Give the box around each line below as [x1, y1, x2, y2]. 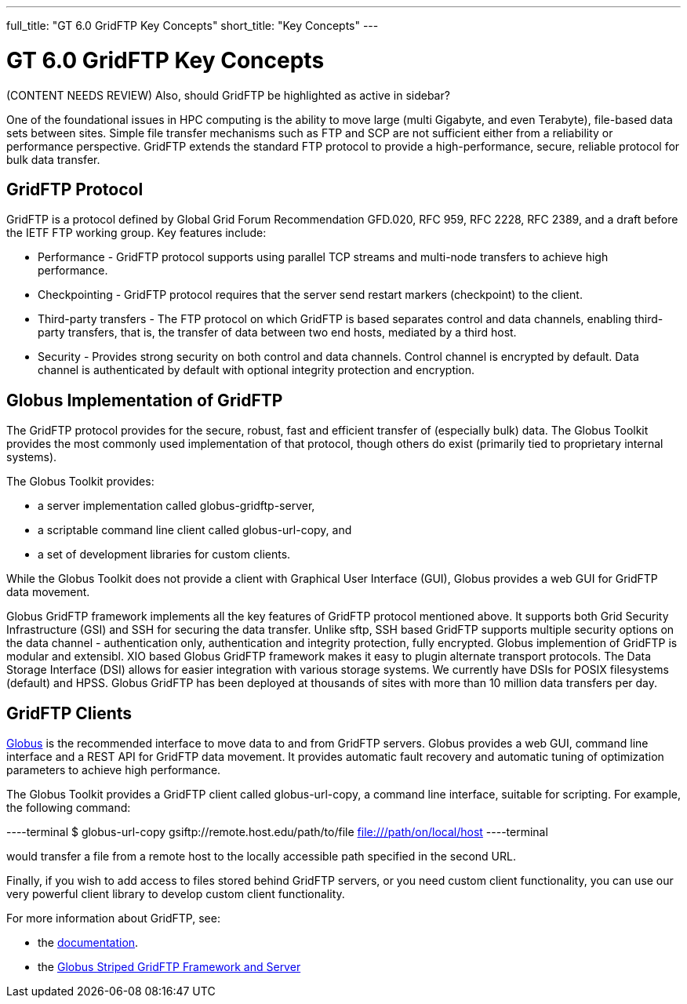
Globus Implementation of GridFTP [6, 390, 283, 410]
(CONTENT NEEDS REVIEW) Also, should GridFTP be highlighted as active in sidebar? [6, 88, 450, 102]
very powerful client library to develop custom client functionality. [6, 887, 345, 901]
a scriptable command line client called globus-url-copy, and [38, 523, 352, 537]
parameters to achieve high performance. [6, 763, 221, 777]
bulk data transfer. [6, 152, 100, 166]
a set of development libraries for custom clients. [38, 547, 291, 562]
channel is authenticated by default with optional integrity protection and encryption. [38, 363, 475, 377]
